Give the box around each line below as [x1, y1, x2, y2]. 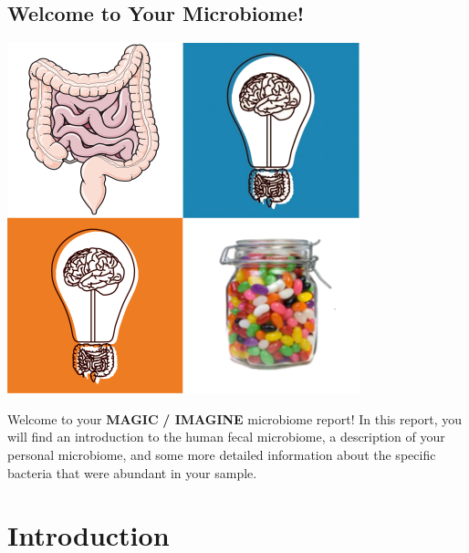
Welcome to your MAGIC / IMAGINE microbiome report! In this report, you [7, 409, 463, 428]
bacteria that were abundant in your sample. [7, 463, 257, 482]
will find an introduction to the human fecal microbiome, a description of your [7, 427, 445, 446]
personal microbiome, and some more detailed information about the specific [7, 444, 436, 464]
